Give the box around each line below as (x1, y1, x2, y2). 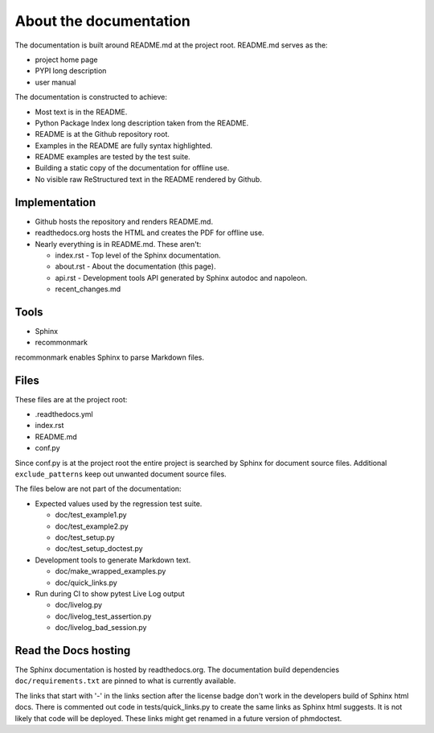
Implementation (14, 196, 96, 209)
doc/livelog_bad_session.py (55, 623, 147, 632)
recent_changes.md (55, 284, 121, 294)
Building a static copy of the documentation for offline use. (35, 163, 230, 173)
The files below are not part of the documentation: (14, 484, 182, 494)
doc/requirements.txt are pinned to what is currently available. (14, 676, 236, 686)
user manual (35, 77, 76, 87)
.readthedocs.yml (35, 410, 93, 419)
